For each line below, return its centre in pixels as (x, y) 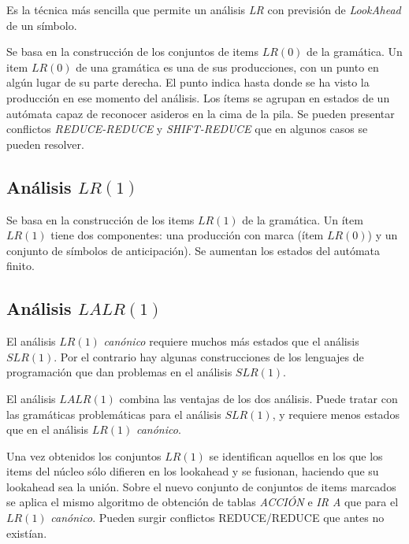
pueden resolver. (45, 144)
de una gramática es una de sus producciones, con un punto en (227, 67)
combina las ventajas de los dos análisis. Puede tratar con (258, 398)
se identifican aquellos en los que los (296, 455)
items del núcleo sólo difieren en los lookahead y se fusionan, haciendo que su (193, 471)
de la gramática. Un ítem (303, 219)
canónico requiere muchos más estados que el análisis (231, 341)
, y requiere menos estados (336, 414)
